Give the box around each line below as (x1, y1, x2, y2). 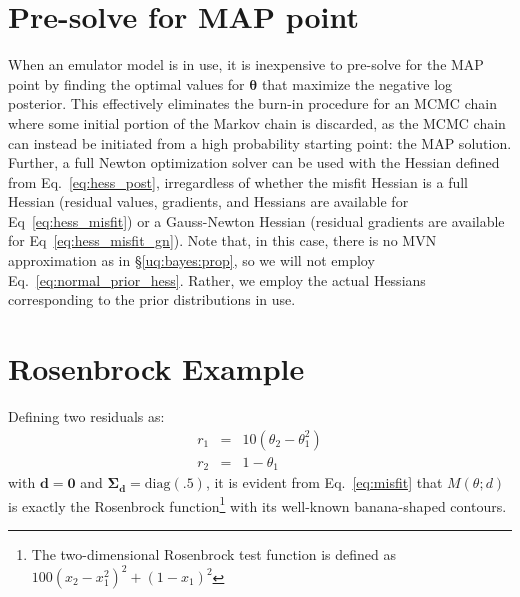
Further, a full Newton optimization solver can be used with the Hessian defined (8, 152, 500, 173)
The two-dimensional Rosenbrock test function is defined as (31, 543, 397, 564)
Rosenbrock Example (8, 348, 305, 389)
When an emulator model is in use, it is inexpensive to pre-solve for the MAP (8, 54, 484, 75)
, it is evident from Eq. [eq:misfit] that (205, 472, 443, 493)
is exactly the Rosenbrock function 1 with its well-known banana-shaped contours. (8, 492, 507, 516)
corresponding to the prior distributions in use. (8, 289, 296, 310)
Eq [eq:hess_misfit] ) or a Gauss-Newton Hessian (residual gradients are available (8, 210, 505, 231)
